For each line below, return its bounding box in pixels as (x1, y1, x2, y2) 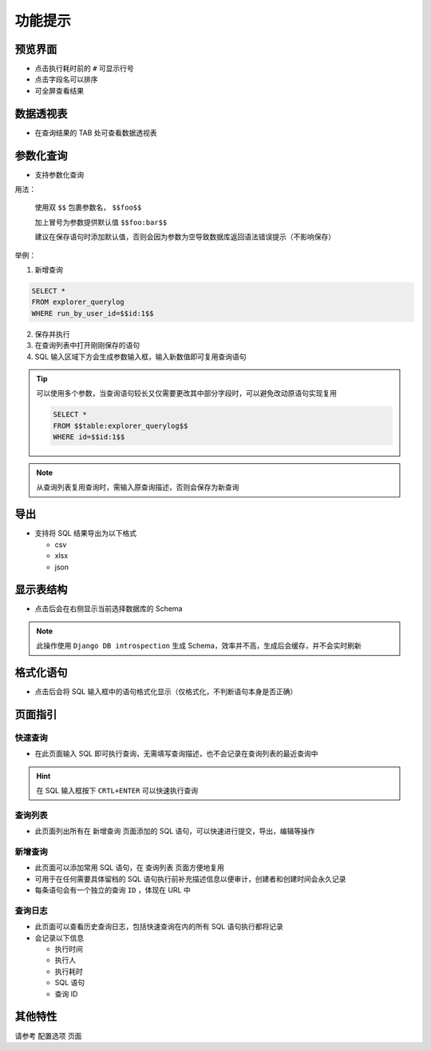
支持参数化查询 (34, 170, 84, 179)
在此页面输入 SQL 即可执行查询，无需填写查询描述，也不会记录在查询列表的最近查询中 (34, 749, 318, 759)
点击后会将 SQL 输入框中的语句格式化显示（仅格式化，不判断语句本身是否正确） (34, 687, 298, 697)
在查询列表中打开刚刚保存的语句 (34, 341, 140, 350)
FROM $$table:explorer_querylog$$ (53, 421, 188, 430)
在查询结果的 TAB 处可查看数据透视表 (34, 128, 157, 138)
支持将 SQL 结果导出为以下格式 (34, 529, 137, 538)
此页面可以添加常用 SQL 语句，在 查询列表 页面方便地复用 (34, 863, 225, 872)
